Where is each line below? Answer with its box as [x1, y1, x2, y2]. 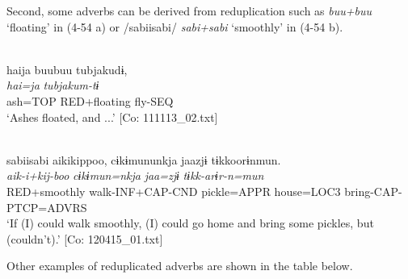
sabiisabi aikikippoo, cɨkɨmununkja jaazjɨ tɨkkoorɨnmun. [6, 151, 281, 168]
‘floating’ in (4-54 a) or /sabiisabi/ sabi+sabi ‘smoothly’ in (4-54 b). [6, 18, 343, 35]
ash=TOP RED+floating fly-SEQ [6, 92, 174, 109]
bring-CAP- [344, 182, 402, 199]
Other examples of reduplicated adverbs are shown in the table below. [6, 257, 353, 274]
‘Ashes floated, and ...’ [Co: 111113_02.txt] [6, 108, 218, 125]
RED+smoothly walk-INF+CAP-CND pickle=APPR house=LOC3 [6, 182, 341, 199]
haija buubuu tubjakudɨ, [6, 60, 128, 77]
